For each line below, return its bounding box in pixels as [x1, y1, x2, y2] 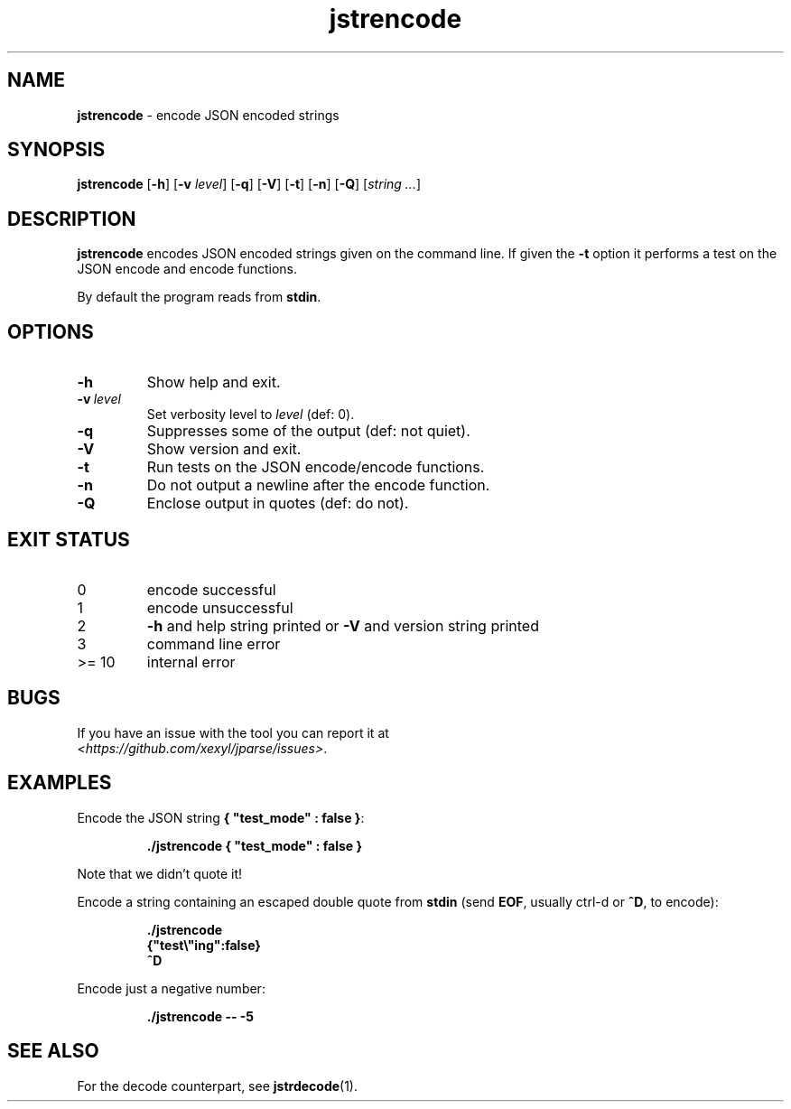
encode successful [146, 580, 276, 599]
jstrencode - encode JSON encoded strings [77, 107, 340, 123]
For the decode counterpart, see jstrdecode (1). [77, 1077, 358, 1094]
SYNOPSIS [7, 138, 106, 162]
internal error [146, 652, 236, 671]
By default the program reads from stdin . [77, 289, 321, 305]
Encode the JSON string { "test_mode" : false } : [77, 809, 365, 825]
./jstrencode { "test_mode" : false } [146, 837, 362, 853]
